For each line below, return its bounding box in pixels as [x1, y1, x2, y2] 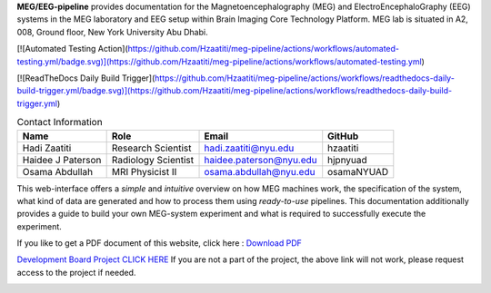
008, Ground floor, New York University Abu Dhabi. [16, 26, 208, 37]
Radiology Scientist [111, 153, 195, 166]
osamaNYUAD [327, 165, 389, 178]
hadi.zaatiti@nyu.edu [204, 142, 295, 154]
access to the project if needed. [16, 267, 136, 278]
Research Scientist [111, 142, 192, 154]
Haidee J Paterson [22, 153, 102, 166]
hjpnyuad [327, 153, 367, 166]
